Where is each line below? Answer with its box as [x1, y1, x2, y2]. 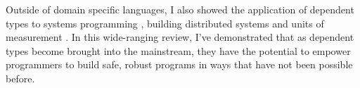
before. [6, 70, 35, 85]
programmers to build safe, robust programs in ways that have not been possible [6, 57, 353, 72]
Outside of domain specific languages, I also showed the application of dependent [6, 2, 354, 16]
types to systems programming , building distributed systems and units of [6, 15, 324, 30]
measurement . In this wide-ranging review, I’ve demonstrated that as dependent [6, 30, 354, 44]
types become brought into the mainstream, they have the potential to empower [6, 43, 351, 58]
